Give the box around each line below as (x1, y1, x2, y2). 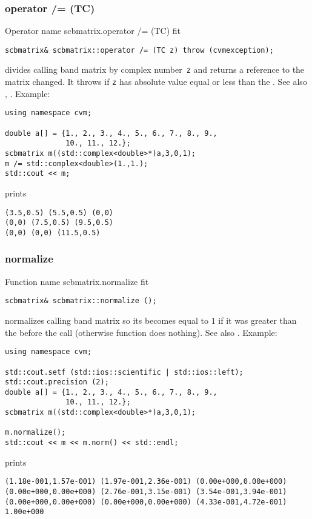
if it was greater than (218, 314, 297, 326)
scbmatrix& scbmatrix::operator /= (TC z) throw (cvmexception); (5, 45, 274, 55)
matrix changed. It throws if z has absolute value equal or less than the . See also (5, 75, 307, 88)
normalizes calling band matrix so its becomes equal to (5, 314, 208, 326)
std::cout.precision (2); (5, 378, 109, 387)
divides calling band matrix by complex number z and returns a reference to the (5, 63, 305, 76)
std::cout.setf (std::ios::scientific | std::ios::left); (5, 367, 244, 377)
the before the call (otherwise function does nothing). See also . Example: (5, 326, 277, 338)
